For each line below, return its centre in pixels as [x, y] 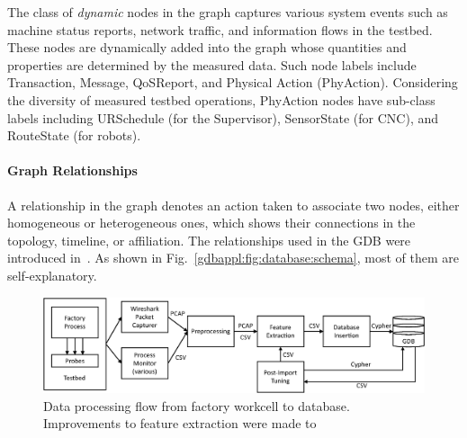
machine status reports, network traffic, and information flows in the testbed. [220, 29]
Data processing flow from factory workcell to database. [197, 405]
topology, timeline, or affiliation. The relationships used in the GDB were [209, 240]
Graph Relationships [72, 170]
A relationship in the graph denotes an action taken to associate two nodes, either [233, 205]
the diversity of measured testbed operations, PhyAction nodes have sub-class [221, 99]
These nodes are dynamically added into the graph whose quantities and [207, 47]
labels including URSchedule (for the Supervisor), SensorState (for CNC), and [223, 117]
